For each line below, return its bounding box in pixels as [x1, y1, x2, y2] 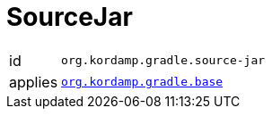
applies [9, 72, 58, 91]
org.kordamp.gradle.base [61, 75, 224, 89]
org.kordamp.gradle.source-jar [61, 54, 266, 68]
